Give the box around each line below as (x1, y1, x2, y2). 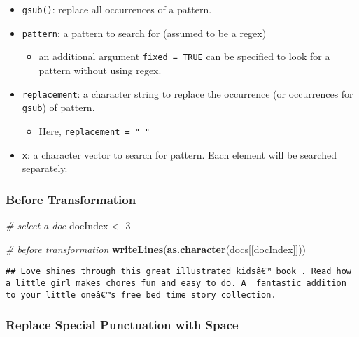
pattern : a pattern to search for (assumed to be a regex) (22, 25, 267, 40)
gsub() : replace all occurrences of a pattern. (22, 2, 212, 16)
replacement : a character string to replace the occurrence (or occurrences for (22, 86, 353, 101)
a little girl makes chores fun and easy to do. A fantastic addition (6, 278, 346, 288)
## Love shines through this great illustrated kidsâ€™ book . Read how (6, 266, 351, 277)
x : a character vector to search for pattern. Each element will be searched (22, 147, 337, 162)
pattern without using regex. (38, 62, 162, 77)
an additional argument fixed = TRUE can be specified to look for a (38, 49, 330, 64)
